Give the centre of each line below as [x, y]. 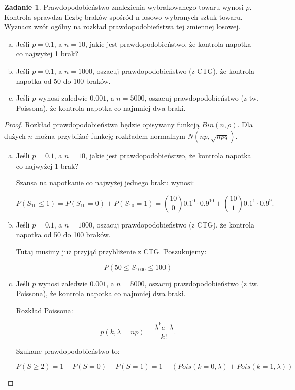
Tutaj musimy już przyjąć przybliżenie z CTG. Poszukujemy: [111, 251]
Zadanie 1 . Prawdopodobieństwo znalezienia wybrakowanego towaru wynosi [124, 7]
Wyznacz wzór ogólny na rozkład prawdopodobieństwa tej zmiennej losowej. [122, 27]
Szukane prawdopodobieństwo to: [68, 351]
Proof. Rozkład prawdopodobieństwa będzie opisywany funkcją [102, 125]
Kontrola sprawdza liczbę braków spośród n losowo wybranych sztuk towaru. [123, 17]
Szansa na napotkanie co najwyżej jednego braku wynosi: [105, 183]
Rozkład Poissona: [44, 310]
